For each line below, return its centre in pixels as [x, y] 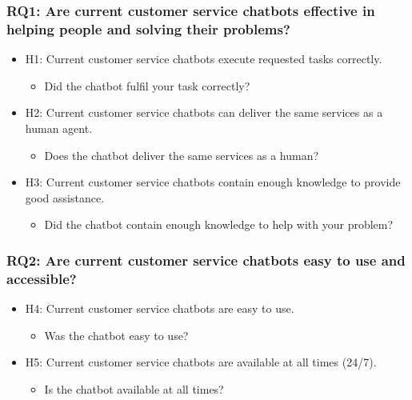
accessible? [42, 278]
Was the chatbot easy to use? [116, 335]
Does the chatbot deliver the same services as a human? [182, 155]
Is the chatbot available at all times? [134, 388]
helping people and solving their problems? [148, 28]
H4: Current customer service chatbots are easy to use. [160, 308]
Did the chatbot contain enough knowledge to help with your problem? [219, 224]
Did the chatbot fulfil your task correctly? [147, 85]
